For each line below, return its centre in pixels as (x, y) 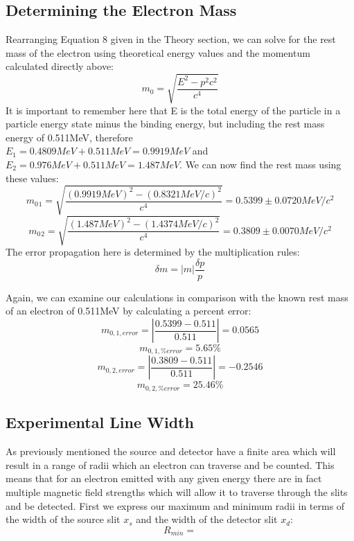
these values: (32, 178)
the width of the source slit (63, 519)
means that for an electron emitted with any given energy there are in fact (164, 478)
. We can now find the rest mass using (260, 164)
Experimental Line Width (100, 422)
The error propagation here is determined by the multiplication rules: (153, 252)
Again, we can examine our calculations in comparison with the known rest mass (177, 297)
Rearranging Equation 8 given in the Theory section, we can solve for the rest (171, 39)
